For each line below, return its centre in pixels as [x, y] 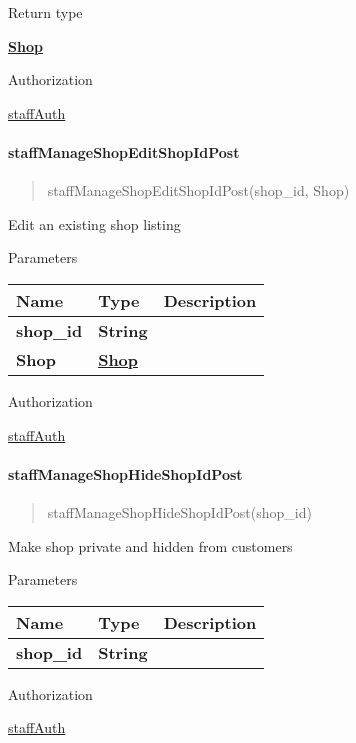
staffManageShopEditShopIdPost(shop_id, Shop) [198, 190]
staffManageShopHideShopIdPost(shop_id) [179, 511]
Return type [45, 12]
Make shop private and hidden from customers [150, 545]
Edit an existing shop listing [94, 223]
